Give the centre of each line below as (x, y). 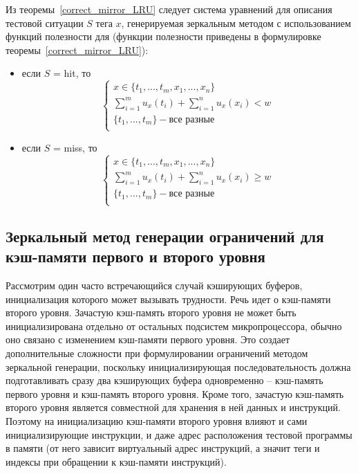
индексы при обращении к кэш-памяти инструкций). (116, 461)
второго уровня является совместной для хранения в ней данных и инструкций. (173, 407)
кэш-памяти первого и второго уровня (135, 256)
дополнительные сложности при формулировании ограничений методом (157, 353)
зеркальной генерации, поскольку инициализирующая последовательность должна (178, 366)
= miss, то (75, 147)
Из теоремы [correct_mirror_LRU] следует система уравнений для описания (169, 9)
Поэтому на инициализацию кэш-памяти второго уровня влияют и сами (157, 420)
